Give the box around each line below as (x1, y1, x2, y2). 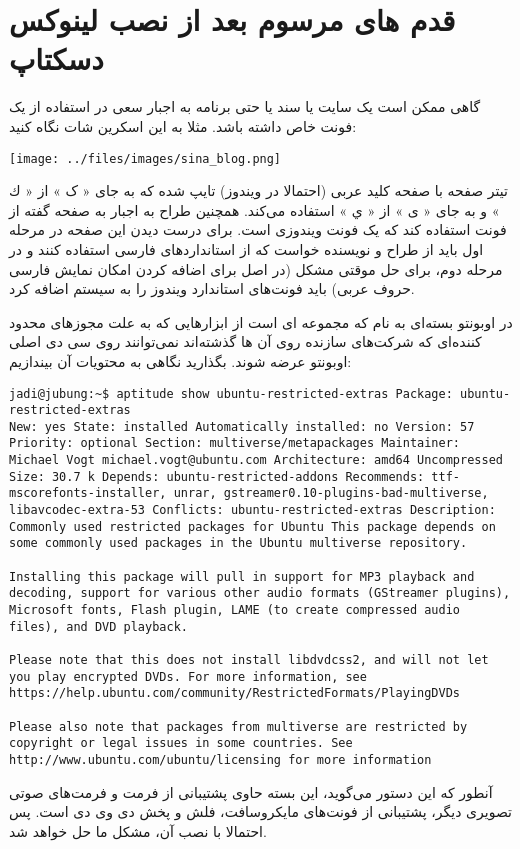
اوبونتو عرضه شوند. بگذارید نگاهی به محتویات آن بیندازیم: (9, 350, 352, 371)
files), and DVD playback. (9, 619, 188, 634)
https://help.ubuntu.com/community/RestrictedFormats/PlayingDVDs (9, 686, 461, 701)
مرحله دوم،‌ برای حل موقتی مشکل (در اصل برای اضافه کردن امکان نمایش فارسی (9, 258, 503, 279)
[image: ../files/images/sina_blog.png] (9, 151, 282, 166)
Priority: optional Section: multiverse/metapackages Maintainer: (9, 436, 461, 451)
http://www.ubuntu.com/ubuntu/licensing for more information (9, 752, 432, 767)
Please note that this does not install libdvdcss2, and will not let (9, 653, 489, 667)
